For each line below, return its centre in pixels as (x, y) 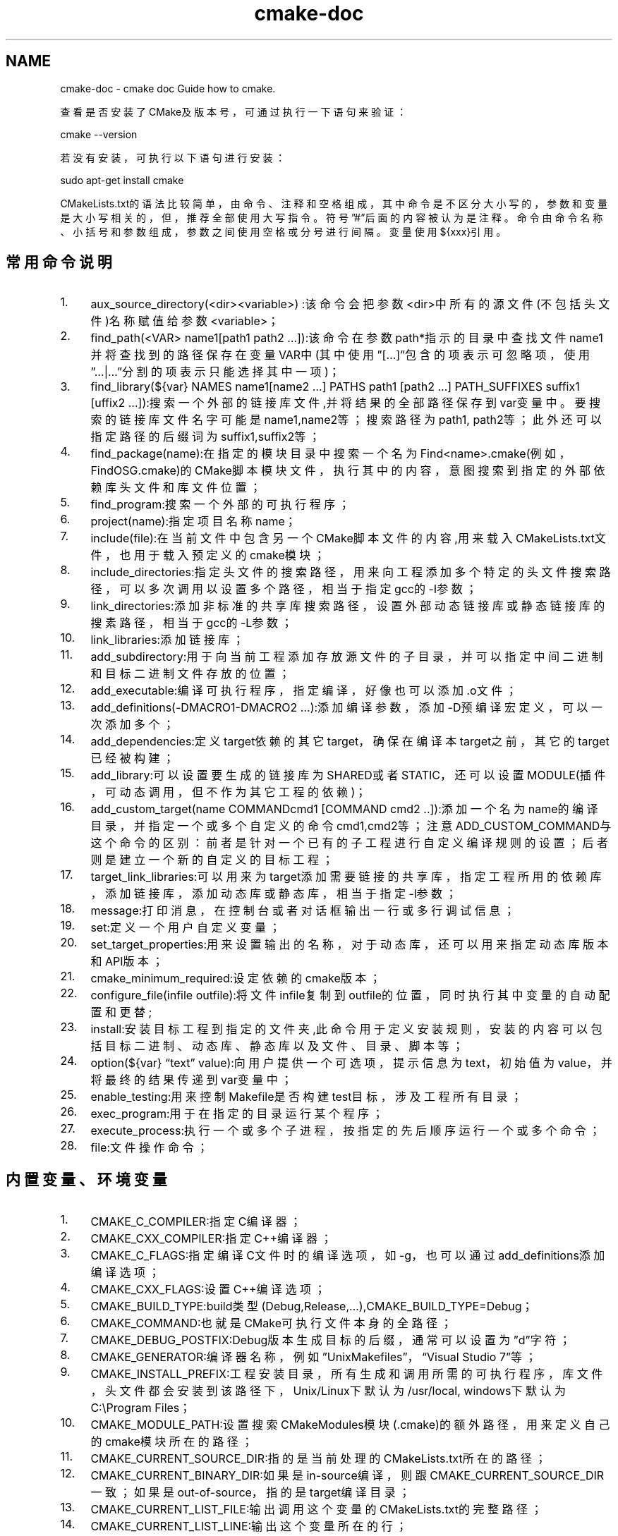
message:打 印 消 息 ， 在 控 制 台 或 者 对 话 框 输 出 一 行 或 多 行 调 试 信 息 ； (303, 911)
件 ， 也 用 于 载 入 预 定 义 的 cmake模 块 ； (208, 555)
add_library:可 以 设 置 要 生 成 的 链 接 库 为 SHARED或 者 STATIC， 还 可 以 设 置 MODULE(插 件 (348, 775)
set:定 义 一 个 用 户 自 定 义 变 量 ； (186, 928)
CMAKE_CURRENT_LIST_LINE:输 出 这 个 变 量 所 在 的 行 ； (249, 1526)
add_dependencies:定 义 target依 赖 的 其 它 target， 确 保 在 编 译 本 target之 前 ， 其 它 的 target (350, 742)
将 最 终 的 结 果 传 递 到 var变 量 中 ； (192, 1080)
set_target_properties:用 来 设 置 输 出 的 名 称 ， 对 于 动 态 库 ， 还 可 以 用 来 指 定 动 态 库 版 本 (350, 945)
